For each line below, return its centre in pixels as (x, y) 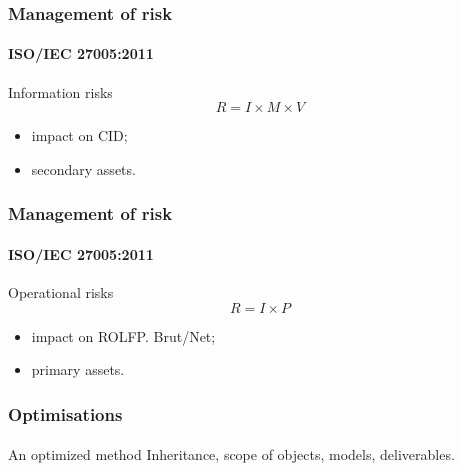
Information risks (60, 91)
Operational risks (61, 292)
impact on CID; (79, 135)
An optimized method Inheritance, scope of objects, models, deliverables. (231, 454)
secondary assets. (83, 168)
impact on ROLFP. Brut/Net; (123, 335)
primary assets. (78, 369)
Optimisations (65, 413)
